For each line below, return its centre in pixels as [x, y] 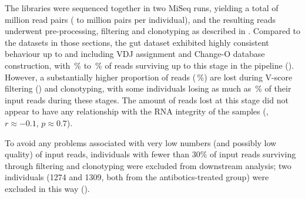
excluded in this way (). [47, 188]
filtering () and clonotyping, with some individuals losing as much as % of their [148, 88]
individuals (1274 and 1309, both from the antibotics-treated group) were [137, 177]
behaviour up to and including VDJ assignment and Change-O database [135, 54]
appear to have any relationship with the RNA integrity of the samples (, [137, 111]
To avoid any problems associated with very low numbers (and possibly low [141, 142]
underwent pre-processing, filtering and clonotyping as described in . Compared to [153, 31]
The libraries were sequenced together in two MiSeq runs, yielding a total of [142, 8]
